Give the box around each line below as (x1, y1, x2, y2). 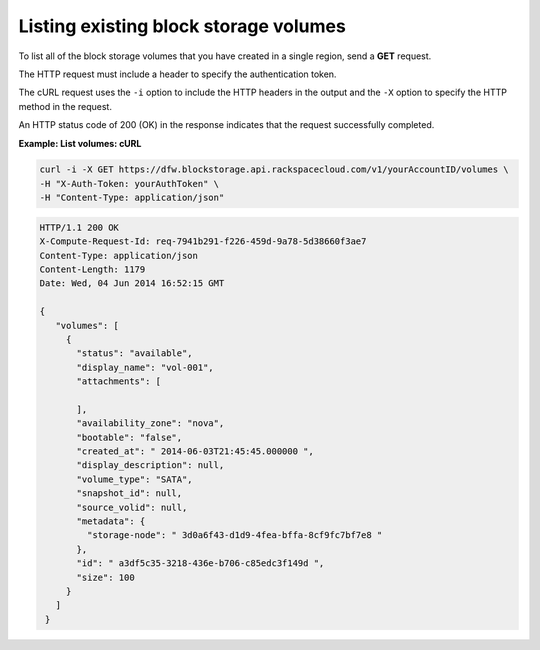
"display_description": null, (76, 460, 225, 471)
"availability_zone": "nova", (76, 418, 225, 429)
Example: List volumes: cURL (18, 137, 142, 149)
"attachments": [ (76, 376, 162, 387)
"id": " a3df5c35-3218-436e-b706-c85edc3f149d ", (76, 558, 325, 569)
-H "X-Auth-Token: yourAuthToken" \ (39, 178, 220, 189)
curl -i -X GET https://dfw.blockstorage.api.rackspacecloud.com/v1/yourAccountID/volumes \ (39, 164, 509, 175)
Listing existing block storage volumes (18, 15, 347, 37)
